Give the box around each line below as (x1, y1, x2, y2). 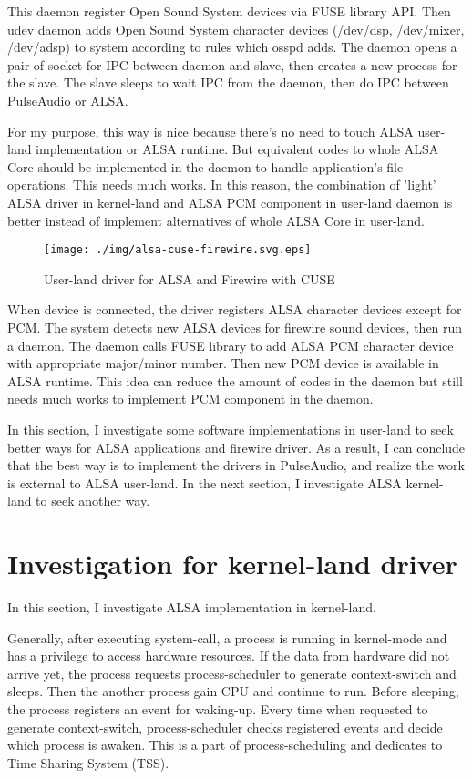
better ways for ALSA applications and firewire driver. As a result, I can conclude (7, 437, 466, 456)
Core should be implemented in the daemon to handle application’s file (7, 157, 404, 176)
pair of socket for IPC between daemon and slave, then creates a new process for (7, 55, 457, 74)
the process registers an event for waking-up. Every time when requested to (7, 700, 428, 718)
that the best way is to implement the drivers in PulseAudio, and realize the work (7, 456, 465, 475)
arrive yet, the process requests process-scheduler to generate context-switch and (7, 663, 457, 682)
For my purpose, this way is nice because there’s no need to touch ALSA (7, 121, 414, 140)
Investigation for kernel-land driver (7, 545, 457, 582)
